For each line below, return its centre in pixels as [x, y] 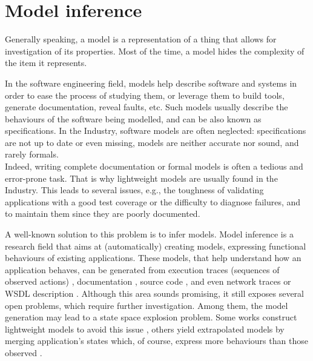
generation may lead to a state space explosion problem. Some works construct [151, 317]
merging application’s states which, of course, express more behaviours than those [156, 341]
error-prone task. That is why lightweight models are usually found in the [141, 178]
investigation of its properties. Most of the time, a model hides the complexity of [155, 51]
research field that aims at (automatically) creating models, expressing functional [156, 246]
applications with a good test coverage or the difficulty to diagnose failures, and [153, 201]
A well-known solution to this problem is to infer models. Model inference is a [149, 234]
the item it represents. [46, 63]
